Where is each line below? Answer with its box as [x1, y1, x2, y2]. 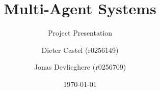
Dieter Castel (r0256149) [41, 44, 119, 55]
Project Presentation [47, 27, 113, 38]
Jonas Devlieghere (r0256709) [34, 62, 126, 72]
